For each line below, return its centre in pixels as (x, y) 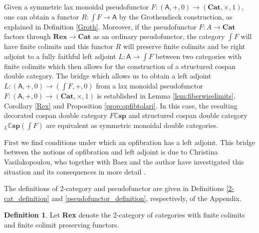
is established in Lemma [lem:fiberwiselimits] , (166, 95)
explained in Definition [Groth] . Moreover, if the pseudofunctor (100, 26)
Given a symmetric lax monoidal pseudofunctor (77, 6)
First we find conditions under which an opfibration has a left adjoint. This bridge (130, 142)
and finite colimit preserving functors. (62, 224)
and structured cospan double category (188, 115)
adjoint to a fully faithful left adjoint (60, 56)
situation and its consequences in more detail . (75, 171)
